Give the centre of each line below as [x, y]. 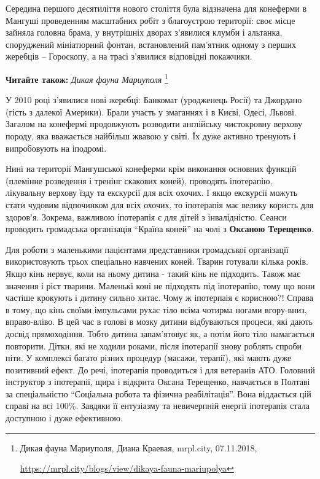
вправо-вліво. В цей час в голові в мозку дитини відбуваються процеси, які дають [159, 321]
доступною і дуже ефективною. [64, 418]
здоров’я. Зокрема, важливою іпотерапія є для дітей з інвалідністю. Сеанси [146, 216]
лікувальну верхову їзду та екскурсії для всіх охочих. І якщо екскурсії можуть [152, 193]
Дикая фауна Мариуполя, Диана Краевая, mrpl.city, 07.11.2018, [139, 447]
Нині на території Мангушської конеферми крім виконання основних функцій [151, 169]
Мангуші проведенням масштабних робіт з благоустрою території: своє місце [150, 20]
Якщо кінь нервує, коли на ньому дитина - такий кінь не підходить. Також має [153, 273]
